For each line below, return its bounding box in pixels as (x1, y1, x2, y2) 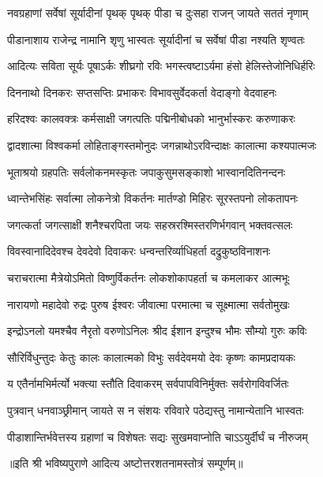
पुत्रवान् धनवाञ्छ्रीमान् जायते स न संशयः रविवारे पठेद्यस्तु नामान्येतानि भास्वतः (7, 401, 304, 418)
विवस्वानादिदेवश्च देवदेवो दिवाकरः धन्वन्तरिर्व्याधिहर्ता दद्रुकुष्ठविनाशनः (7, 243, 271, 259)
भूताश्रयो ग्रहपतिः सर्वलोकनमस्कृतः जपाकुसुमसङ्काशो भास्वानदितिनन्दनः (7, 163, 286, 180)
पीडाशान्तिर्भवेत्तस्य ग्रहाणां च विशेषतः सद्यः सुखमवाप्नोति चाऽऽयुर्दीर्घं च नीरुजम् (7, 428, 308, 445)
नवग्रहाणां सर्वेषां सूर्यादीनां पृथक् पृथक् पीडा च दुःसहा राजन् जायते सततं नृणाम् (7, 5, 309, 20)
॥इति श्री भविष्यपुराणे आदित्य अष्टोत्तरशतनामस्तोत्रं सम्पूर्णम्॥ (7, 455, 243, 471)
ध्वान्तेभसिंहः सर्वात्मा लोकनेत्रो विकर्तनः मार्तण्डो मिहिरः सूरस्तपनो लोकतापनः (7, 190, 299, 207)
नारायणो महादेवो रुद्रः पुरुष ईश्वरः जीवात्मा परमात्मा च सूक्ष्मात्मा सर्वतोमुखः (7, 296, 290, 312)
